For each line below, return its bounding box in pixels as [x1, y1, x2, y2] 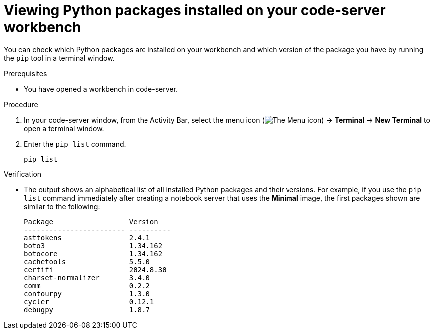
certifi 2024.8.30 [24, 265, 167, 274]
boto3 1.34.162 [24, 241, 163, 250]
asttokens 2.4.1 [24, 233, 150, 242]
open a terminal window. [24, 124, 104, 133]
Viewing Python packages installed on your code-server [4, 2, 386, 19]
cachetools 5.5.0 [24, 257, 150, 266]
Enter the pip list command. [24, 139, 126, 148]
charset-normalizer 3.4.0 [24, 273, 150, 282]
